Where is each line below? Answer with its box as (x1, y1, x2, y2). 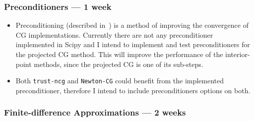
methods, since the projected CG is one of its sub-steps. (34, 59, 203, 69)
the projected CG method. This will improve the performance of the (15, 49, 223, 59)
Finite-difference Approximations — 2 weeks (4, 106, 186, 119)
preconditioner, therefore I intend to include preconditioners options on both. (15, 85, 251, 95)
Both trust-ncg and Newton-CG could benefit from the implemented (15, 75, 224, 86)
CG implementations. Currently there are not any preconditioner (15, 29, 213, 40)
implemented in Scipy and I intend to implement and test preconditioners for (15, 39, 250, 50)
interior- (225, 49, 250, 59)
